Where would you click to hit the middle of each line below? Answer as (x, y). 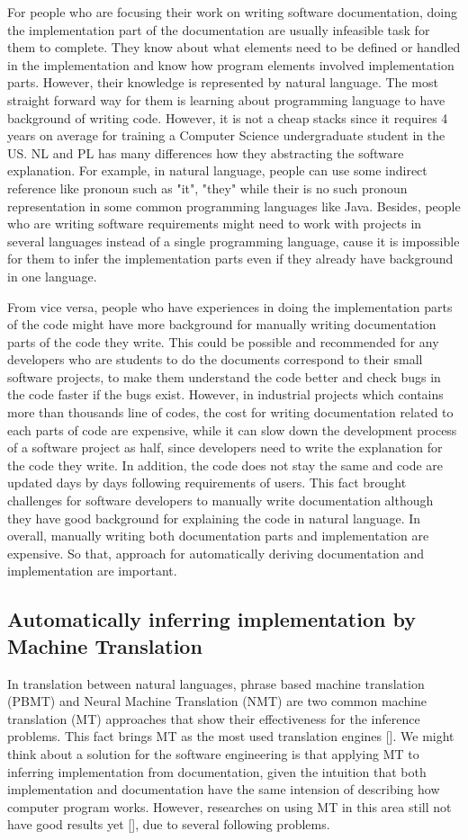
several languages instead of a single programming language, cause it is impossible (234, 241)
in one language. (52, 276)
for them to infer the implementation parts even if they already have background (230, 259)
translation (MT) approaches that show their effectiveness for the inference (214, 718)
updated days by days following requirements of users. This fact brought (207, 483)
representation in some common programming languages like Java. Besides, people (234, 206)
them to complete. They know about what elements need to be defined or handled (234, 47)
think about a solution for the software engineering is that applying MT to (213, 753)
